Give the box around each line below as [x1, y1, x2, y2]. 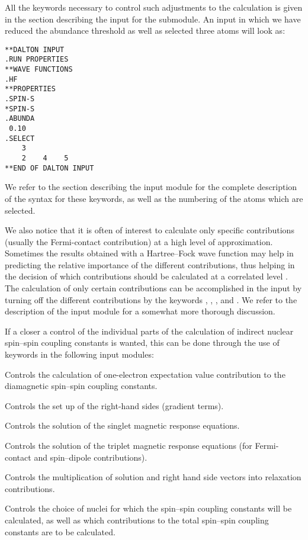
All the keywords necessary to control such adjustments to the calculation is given [5, 1, 303, 13]
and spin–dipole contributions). [34, 451, 147, 463]
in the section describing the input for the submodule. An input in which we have [5, 12, 301, 25]
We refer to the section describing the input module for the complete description [5, 181, 297, 193]
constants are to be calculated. [5, 525, 115, 538]
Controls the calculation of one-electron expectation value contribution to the [5, 368, 285, 380]
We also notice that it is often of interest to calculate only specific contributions [5, 224, 294, 236]
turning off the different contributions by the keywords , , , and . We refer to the [5, 293, 297, 306]
